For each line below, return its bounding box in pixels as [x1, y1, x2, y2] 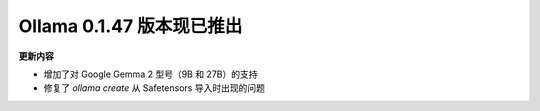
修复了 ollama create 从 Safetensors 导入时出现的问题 [43, 82, 265, 94]
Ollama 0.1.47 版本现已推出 [18, 15, 243, 37]
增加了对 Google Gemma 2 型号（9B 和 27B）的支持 [43, 68, 258, 80]
